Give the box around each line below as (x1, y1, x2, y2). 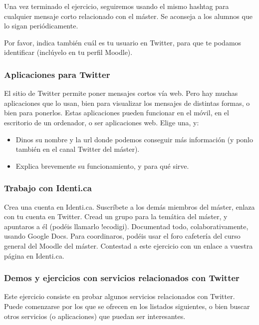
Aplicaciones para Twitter (4, 68, 110, 80)
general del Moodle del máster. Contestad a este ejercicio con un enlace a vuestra (4, 240, 253, 251)
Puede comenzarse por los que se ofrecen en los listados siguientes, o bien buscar (4, 301, 250, 311)
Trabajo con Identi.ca (4, 182, 92, 194)
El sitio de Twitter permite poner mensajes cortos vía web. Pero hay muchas (4, 88, 238, 98)
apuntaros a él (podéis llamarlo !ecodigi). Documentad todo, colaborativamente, (4, 221, 249, 231)
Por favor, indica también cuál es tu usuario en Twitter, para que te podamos (4, 37, 242, 47)
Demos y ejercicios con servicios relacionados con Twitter (4, 272, 240, 284)
